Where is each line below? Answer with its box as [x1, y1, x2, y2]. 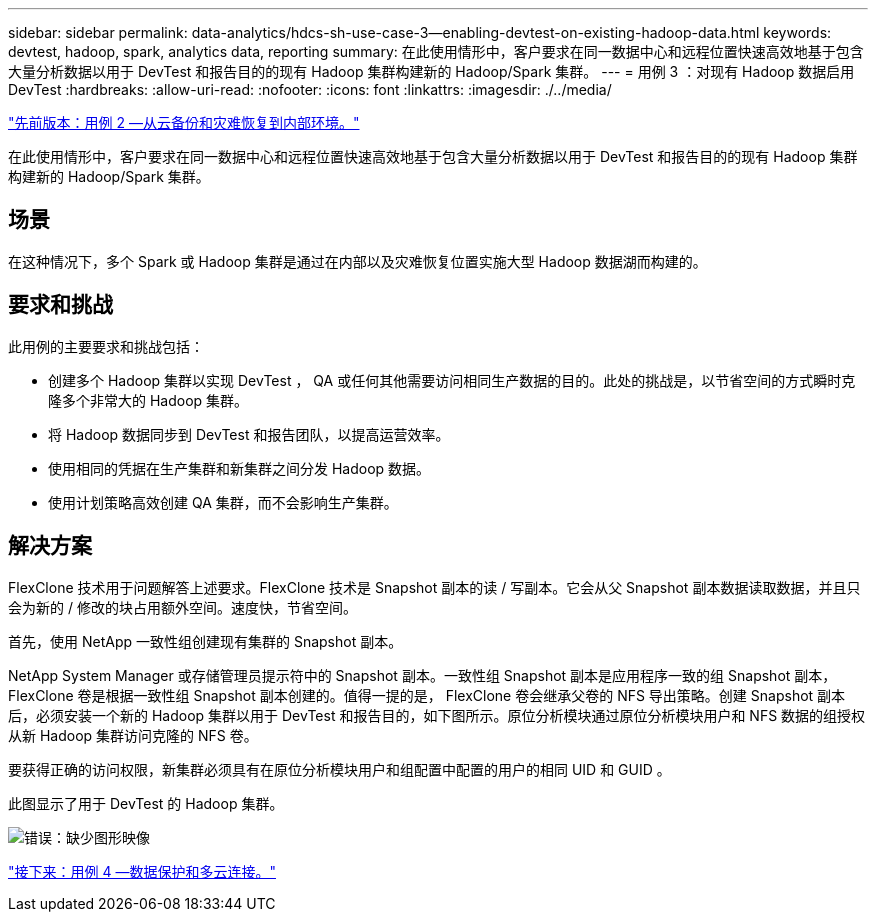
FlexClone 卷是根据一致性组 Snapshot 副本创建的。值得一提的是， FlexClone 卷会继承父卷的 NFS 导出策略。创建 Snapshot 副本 [8, 686, 846, 704]
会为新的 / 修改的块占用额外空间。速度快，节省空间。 [8, 598, 357, 616]
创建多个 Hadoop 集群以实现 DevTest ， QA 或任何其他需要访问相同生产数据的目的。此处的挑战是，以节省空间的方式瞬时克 [48, 371, 856, 389]
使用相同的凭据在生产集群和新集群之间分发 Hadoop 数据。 [48, 459, 431, 477]
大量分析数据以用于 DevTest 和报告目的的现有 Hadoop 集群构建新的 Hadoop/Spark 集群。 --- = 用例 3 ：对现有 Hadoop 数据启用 [8, 63, 855, 80]
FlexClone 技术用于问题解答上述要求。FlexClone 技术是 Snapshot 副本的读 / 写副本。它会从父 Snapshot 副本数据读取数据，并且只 [8, 578, 861, 596]
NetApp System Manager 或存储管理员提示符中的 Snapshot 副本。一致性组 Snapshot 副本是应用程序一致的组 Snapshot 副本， [8, 666, 837, 684]
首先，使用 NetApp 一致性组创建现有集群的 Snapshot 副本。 [8, 632, 403, 650]
